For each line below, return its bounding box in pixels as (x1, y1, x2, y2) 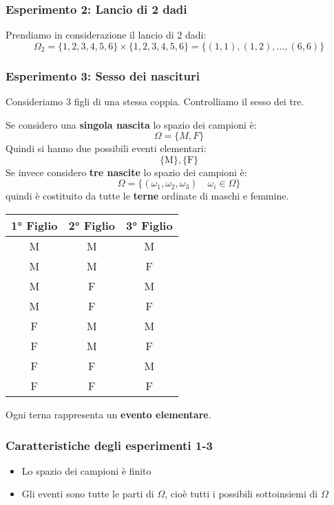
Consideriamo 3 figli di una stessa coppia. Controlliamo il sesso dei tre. (6, 94, 304, 109)
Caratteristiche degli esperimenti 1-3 (6, 436, 213, 453)
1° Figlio (11, 217, 58, 233)
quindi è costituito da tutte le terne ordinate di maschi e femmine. (6, 189, 289, 203)
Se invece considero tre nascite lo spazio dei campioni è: (6, 164, 247, 179)
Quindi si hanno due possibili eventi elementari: (6, 141, 207, 155)
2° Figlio (68, 217, 116, 233)
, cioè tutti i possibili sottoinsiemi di (165, 486, 318, 501)
